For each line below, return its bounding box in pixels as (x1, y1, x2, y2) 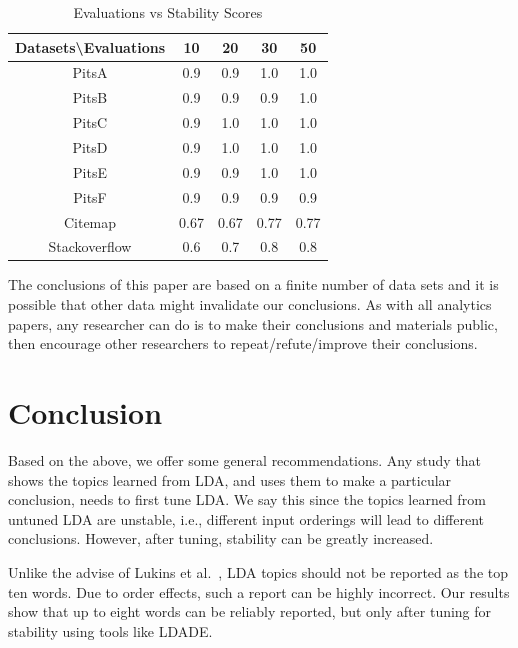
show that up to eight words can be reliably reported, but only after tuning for (8, 601, 492, 622)
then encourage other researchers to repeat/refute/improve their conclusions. (8, 333, 478, 354)
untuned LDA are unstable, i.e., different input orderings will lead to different (8, 508, 484, 529)
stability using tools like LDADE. (8, 620, 213, 641)
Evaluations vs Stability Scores (73, 2, 263, 22)
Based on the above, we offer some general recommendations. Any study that (8, 449, 482, 470)
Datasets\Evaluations (15, 36, 165, 57)
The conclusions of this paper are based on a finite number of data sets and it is (8, 274, 499, 295)
